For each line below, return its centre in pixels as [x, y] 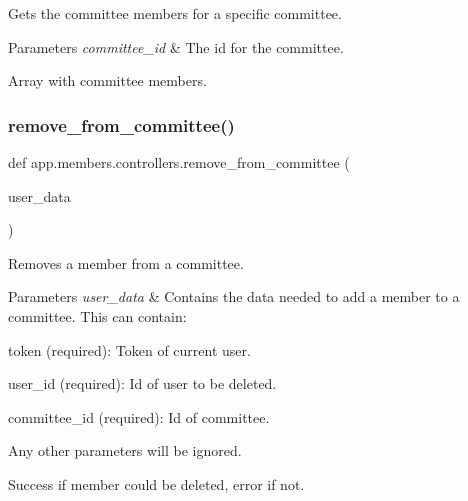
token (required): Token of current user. [129, 349]
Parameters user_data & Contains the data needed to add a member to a [234, 296]
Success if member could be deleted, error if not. [156, 483]
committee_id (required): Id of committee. [139, 416]
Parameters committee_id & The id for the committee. [176, 46]
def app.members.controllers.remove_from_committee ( [179, 162]
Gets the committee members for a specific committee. [175, 13]
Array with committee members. [107, 80]
